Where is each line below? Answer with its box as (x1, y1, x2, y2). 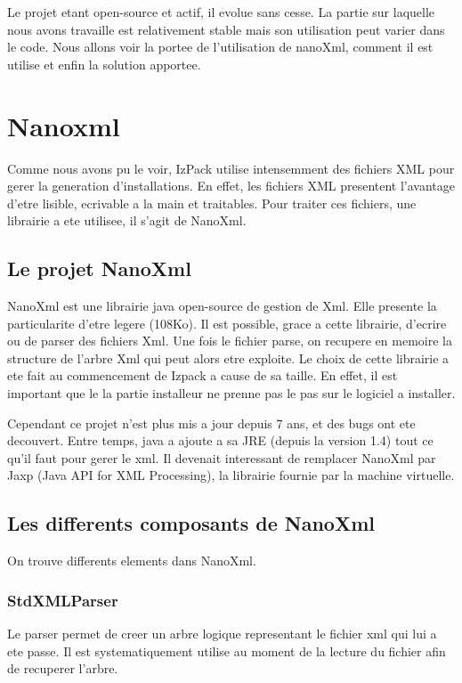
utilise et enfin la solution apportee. (7, 54, 201, 73)
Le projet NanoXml (7, 255, 191, 282)
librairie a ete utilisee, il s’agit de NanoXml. (7, 211, 247, 230)
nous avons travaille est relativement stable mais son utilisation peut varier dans (7, 20, 445, 38)
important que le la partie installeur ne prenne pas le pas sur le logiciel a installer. (7, 384, 456, 402)
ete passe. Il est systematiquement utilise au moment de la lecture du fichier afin (7, 641, 446, 660)
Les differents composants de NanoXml (7, 509, 375, 537)
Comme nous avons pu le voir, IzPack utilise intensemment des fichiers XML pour (7, 159, 455, 177)
